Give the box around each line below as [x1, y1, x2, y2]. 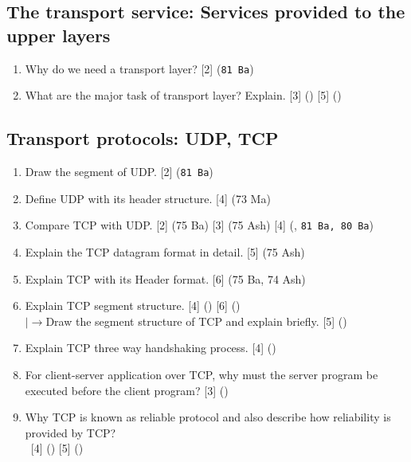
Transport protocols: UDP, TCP [6, 126, 279, 151]
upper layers [6, 22, 111, 47]
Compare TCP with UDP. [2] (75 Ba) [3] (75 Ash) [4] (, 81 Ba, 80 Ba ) [25, 217, 374, 233]
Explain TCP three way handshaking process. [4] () [25, 339, 276, 356]
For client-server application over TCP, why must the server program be [25, 366, 378, 382]
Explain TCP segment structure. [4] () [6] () [25, 297, 241, 314]
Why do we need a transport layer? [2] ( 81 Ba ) [25, 60, 254, 76]
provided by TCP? [25, 424, 116, 440]
